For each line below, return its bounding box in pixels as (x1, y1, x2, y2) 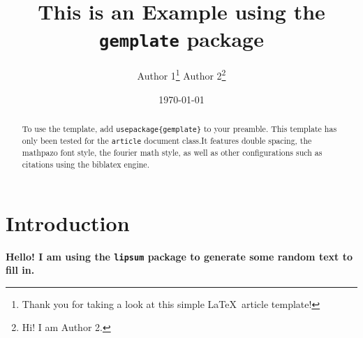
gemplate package (99, 24, 264, 53)
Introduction (6, 208, 130, 237)
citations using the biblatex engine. (22, 159, 149, 170)
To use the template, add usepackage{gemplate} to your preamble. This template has (22, 123, 337, 135)
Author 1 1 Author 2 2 (137, 66, 226, 83)
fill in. (6, 263, 35, 277)
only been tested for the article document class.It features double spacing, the (22, 135, 312, 147)
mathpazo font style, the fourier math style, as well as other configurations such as (22, 147, 323, 159)
